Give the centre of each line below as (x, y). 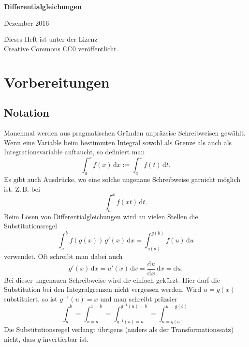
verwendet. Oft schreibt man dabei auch (63, 256)
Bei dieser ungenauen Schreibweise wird (63, 279)
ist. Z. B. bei (22, 189)
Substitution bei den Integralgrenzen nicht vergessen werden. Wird (103, 289)
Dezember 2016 (27, 23)
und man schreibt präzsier (139, 298)
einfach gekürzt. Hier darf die (176, 279)
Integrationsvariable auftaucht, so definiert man (74, 152)
